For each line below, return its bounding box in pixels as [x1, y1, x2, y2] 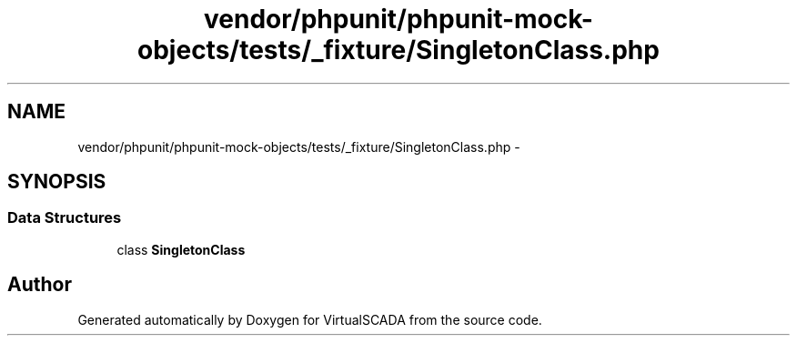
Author [7, 273, 72, 297]
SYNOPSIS [7, 170, 106, 194]
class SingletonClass [116, 241, 246, 257]
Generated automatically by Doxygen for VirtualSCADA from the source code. [77, 311, 542, 328]
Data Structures [7, 208, 122, 227]
